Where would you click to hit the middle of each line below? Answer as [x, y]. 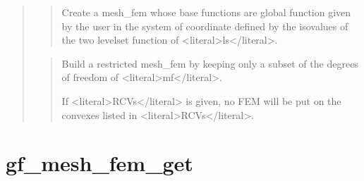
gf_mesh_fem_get [99, 163]
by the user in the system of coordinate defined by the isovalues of [205, 26]
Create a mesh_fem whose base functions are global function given [206, 12]
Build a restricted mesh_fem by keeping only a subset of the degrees [210, 63]
